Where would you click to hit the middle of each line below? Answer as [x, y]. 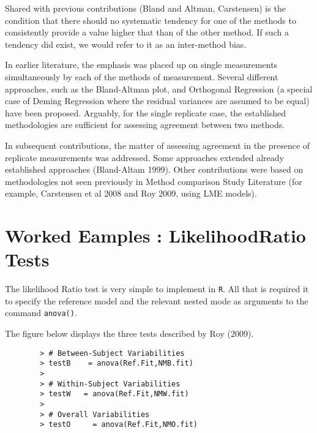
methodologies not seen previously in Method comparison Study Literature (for [154, 181]
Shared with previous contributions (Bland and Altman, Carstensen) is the [145, 8]
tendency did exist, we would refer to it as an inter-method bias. [126, 44]
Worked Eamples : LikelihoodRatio [155, 235]
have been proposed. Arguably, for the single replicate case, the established [146, 112]
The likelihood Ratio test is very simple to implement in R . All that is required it [157, 289]
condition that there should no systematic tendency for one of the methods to [151, 20]
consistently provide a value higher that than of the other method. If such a [147, 32]
